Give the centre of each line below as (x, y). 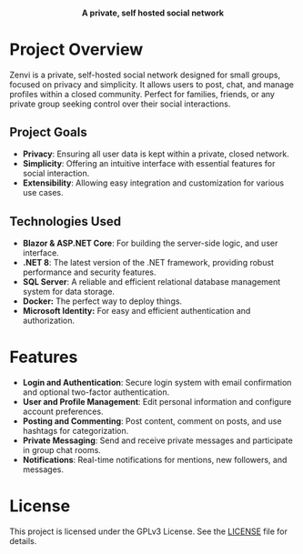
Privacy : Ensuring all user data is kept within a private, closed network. (156, 154)
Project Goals (49, 132)
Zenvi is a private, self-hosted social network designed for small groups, (145, 75)
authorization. (49, 321)
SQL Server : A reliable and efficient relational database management (151, 282)
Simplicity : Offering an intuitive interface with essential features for (149, 164)
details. (23, 541)
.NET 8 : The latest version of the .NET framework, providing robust (148, 263)
